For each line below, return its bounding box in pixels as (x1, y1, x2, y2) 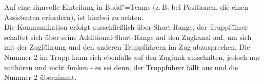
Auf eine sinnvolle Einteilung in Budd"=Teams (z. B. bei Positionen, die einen (4, 2, 249, 12)
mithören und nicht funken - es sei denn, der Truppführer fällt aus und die (4, 61, 238, 72)
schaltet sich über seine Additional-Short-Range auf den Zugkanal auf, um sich (4, 31, 252, 42)
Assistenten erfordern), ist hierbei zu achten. (4, 11, 144, 22)
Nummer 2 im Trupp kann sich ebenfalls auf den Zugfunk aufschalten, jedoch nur (4, 51, 260, 62)
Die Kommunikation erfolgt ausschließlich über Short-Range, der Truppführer (4, 22, 248, 32)
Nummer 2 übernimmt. (4, 72, 77, 82)
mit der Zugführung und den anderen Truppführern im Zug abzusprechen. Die (4, 41, 250, 52)
